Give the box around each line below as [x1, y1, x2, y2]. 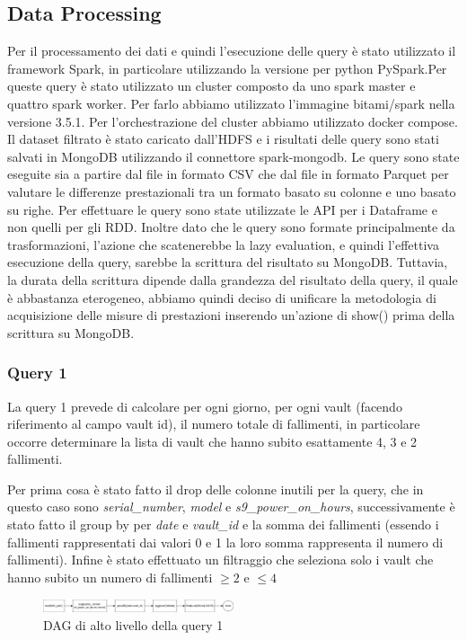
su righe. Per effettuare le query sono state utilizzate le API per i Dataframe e [7, 200, 437, 218]
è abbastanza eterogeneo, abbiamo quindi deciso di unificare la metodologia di [7, 288, 436, 307]
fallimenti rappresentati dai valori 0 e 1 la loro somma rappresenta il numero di [7, 532, 444, 551]
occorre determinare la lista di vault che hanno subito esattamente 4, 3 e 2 [7, 431, 418, 450]
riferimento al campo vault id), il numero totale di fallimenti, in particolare [7, 414, 420, 433]
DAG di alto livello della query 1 [43, 616, 224, 635]
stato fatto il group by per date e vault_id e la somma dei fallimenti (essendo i [7, 515, 439, 534]
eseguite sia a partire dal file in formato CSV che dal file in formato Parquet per [7, 164, 449, 183]
